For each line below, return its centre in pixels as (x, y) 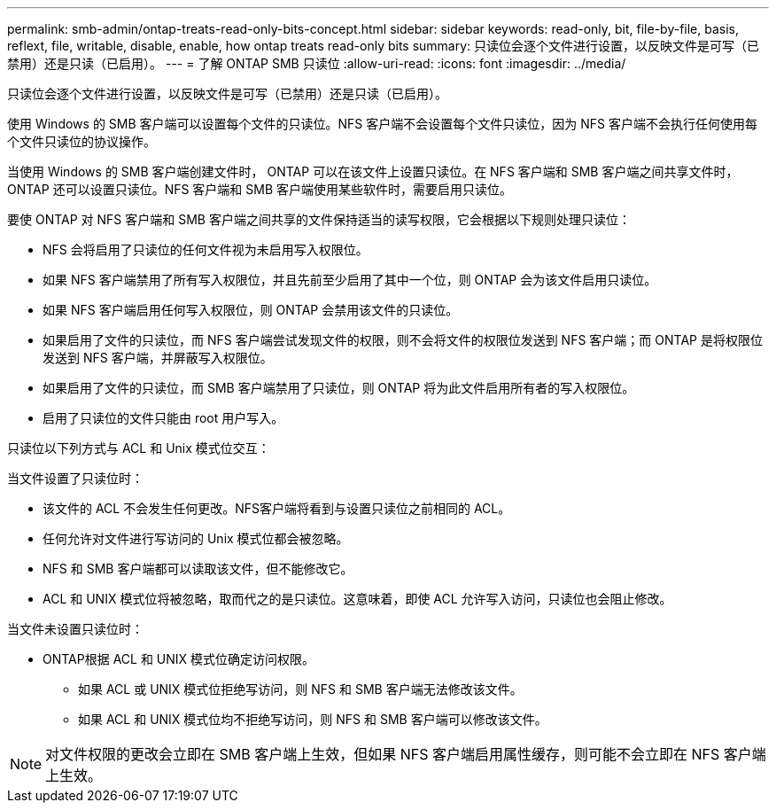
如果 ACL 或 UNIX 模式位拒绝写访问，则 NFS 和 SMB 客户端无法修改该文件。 (300, 689)
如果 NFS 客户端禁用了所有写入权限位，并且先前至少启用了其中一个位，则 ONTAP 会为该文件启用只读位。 (350, 280)
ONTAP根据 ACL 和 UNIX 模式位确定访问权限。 (179, 659)
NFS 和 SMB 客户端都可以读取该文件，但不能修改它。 (198, 569)
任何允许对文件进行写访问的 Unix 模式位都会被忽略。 (196, 538)
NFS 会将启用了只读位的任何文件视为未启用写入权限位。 (206, 249)
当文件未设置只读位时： (75, 629)
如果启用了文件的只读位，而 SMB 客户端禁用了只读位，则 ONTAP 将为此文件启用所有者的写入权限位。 (339, 388)
